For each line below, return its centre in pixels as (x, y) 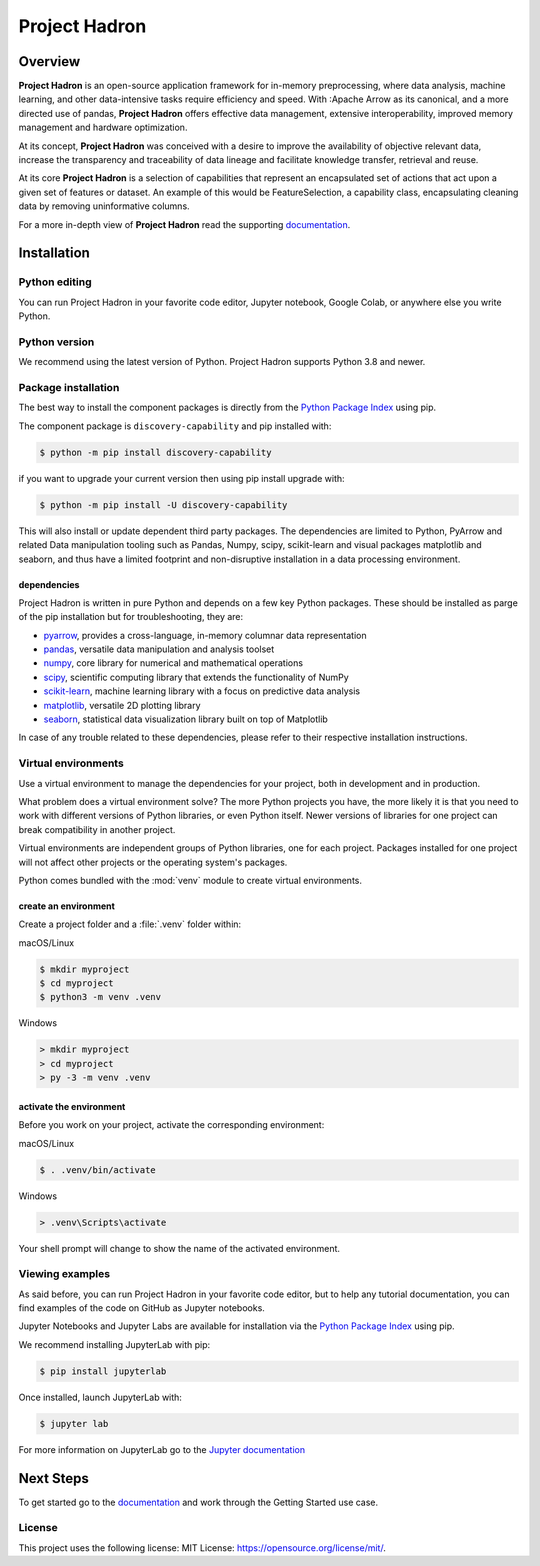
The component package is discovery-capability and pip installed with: (175, 426)
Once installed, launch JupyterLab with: (100, 1397)
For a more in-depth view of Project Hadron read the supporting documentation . (184, 224)
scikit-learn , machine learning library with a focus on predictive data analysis (201, 691)
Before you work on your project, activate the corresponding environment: (171, 1125)
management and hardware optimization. (103, 127)
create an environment (66, 906)
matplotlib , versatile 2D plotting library (122, 705)
